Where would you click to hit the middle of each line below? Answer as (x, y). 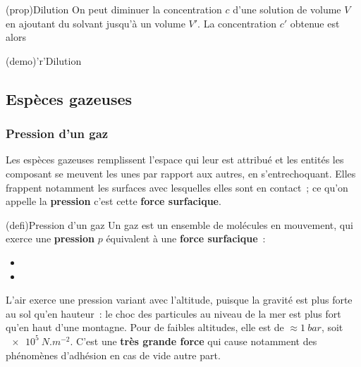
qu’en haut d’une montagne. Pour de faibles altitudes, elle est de (145, 327)
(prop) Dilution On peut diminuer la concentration (114, 9)
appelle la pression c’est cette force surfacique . (114, 201)
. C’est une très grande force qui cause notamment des (194, 341)
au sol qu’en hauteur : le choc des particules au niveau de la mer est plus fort (173, 313)
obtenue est (315, 23)
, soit (332, 327)
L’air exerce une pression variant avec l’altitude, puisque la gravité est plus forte (179, 300)
